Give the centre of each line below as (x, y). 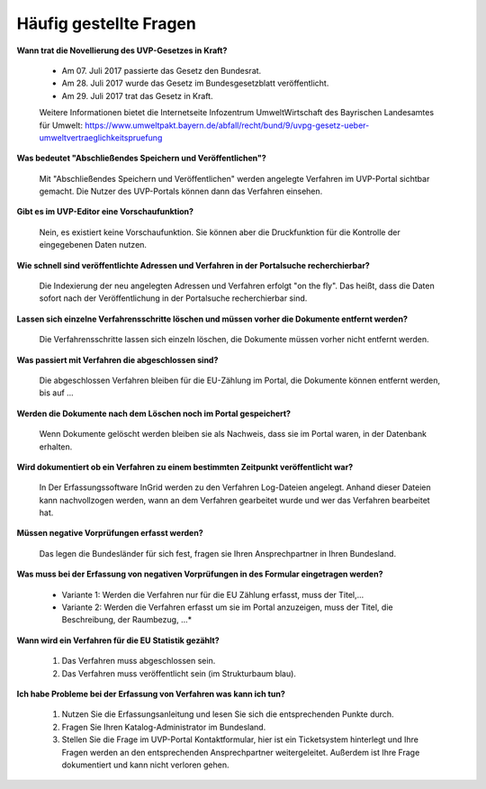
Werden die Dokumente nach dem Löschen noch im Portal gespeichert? (154, 413)
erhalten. (56, 447)
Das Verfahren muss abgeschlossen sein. (139, 661)
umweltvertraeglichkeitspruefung (101, 137)
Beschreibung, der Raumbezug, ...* (127, 620)
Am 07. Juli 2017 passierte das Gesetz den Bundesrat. (162, 70)
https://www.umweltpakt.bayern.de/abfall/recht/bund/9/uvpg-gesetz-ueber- (227, 125)
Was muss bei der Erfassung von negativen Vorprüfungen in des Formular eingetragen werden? (200, 574)
